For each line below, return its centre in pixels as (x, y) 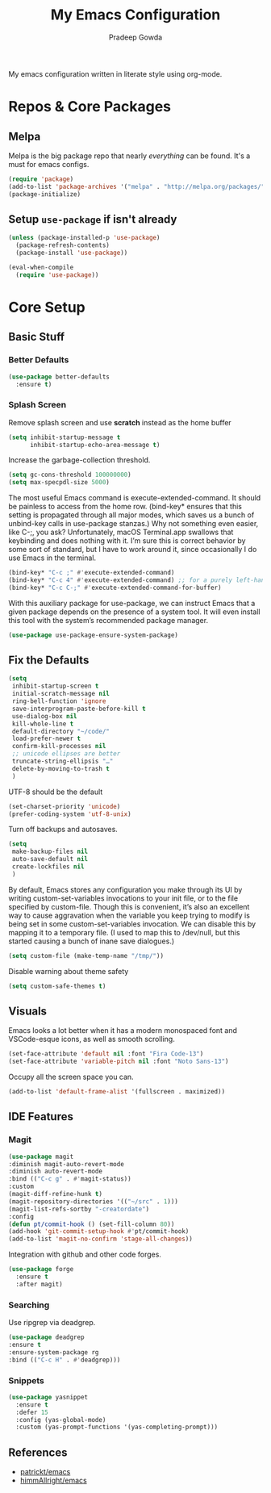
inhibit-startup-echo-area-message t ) (95, 445)
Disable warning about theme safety (69, 971)
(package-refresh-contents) (63, 245)
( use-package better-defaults (59, 377)
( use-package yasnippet (48, 1397)
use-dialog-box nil (45, 716)
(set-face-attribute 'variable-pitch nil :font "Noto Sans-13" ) (119, 1062)
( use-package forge (41, 1269)
